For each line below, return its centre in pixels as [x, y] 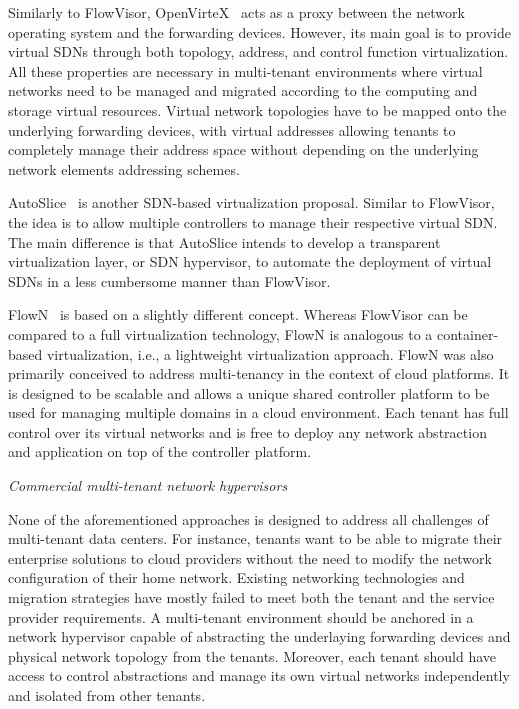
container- [468, 333]
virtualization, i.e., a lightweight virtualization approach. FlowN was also [270, 353]
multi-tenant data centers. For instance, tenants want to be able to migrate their [255, 538]
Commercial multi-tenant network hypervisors [148, 485]
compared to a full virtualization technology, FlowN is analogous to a [220, 333]
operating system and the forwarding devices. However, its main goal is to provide [260, 31]
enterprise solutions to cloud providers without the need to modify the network [250, 557]
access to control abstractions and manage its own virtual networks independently [259, 675]
